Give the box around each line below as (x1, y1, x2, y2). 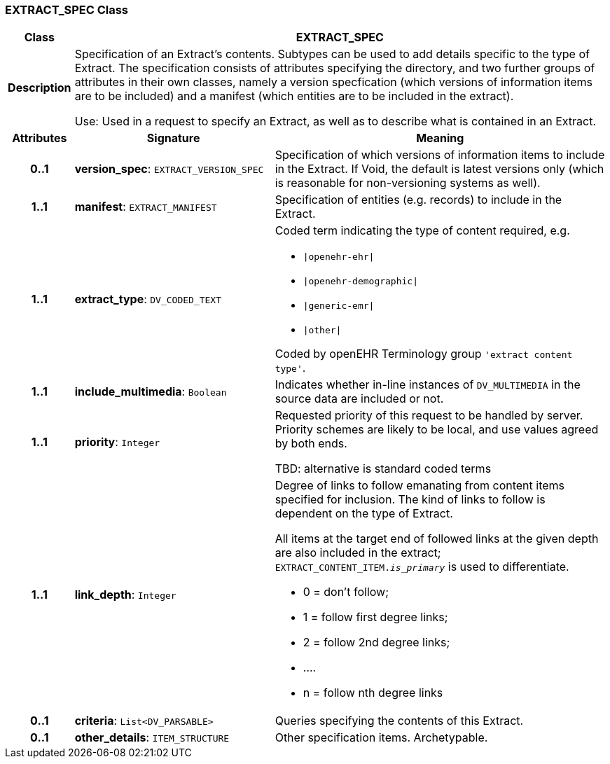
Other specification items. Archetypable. (275, 730, 488, 745)
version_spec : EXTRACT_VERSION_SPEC (74, 162, 264, 176)
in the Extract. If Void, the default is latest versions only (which (275, 162, 604, 176)
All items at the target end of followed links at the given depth (275, 532, 599, 546)
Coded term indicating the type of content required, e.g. (275, 223, 570, 238)
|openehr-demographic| (303, 276, 419, 287)
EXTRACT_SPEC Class (5, 3, 129, 17)
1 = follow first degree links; (303, 610, 448, 625)
